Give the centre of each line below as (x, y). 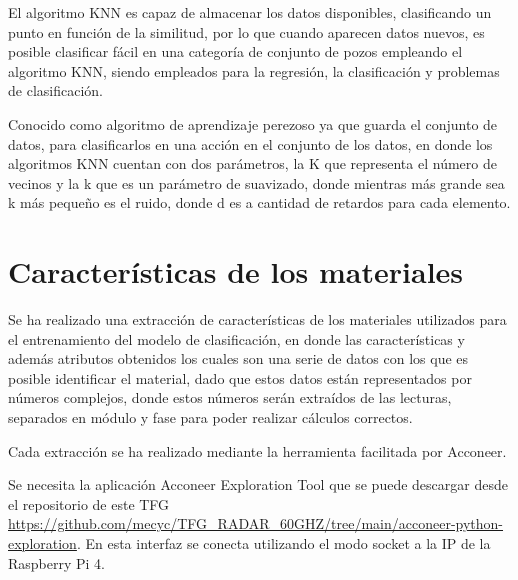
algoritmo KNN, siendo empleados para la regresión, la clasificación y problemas (254, 70)
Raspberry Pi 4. (57, 562)
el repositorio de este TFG (89, 503)
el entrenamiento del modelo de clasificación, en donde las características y (236, 338)
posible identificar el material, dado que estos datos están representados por (240, 377)
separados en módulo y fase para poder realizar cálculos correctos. (210, 417)
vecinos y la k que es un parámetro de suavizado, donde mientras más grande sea (256, 182)
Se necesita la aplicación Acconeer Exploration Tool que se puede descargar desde (258, 484)
